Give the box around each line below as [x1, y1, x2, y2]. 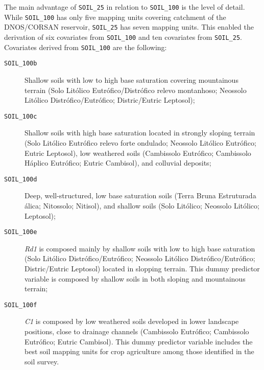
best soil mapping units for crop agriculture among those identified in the [25, 346, 254, 357]
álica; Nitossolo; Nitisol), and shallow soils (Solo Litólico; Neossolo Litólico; [25, 200, 259, 211]
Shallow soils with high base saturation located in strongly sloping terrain [25, 127, 255, 138]
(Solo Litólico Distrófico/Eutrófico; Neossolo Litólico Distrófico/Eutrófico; [25, 253, 255, 264]
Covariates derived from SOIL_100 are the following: [4, 41, 167, 52]
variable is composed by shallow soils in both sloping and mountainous [25, 273, 246, 284]
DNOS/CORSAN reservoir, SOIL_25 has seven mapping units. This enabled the [4, 21, 254, 32]
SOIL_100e [4, 228, 37, 236]
